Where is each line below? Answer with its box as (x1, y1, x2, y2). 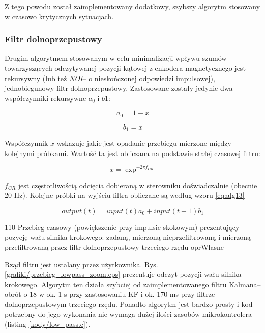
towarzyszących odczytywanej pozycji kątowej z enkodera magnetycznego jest (5, 63, 246, 73)
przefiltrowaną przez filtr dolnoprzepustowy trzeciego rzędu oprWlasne (5, 241, 224, 252)
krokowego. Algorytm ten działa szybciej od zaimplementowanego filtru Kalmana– (5, 278, 261, 289)
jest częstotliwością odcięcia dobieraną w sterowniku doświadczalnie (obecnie (18, 180, 257, 190)
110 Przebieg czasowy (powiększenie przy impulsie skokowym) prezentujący (5, 221, 240, 232)
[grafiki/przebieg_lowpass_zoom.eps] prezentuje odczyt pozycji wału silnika (5, 269, 242, 279)
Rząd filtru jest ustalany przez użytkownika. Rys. (5, 259, 158, 269)
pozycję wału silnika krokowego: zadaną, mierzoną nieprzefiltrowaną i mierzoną (5, 232, 251, 242)
